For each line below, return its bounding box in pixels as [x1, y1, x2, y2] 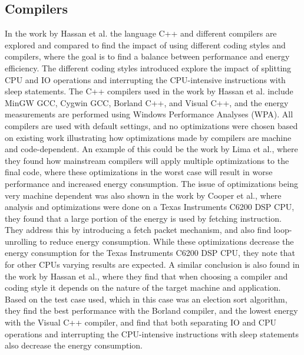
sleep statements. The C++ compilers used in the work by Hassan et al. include [5, 85, 293, 97]
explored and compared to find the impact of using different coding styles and [5, 38, 286, 51]
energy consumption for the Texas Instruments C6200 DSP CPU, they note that [5, 246, 295, 259]
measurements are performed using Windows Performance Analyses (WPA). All [5, 108, 293, 120]
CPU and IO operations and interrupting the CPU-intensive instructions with [5, 73, 286, 86]
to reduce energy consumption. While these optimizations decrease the [39, 235, 294, 247]
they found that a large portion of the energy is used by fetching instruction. [5, 212, 282, 224]
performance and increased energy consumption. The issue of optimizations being [5, 177, 298, 189]
